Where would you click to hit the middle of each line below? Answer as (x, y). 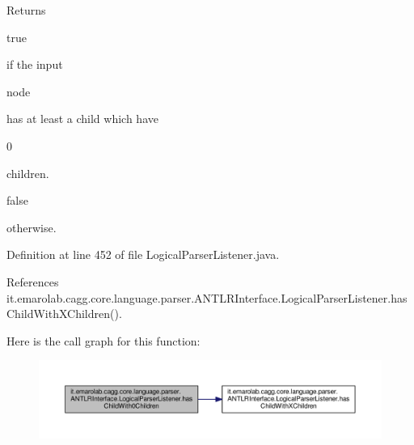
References (33, 281)
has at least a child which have (82, 119)
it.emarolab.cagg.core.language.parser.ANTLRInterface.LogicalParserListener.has (207, 297)
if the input (35, 64)
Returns (26, 10)
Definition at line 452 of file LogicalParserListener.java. (143, 254)
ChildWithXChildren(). (64, 314)
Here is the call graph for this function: (103, 340)
